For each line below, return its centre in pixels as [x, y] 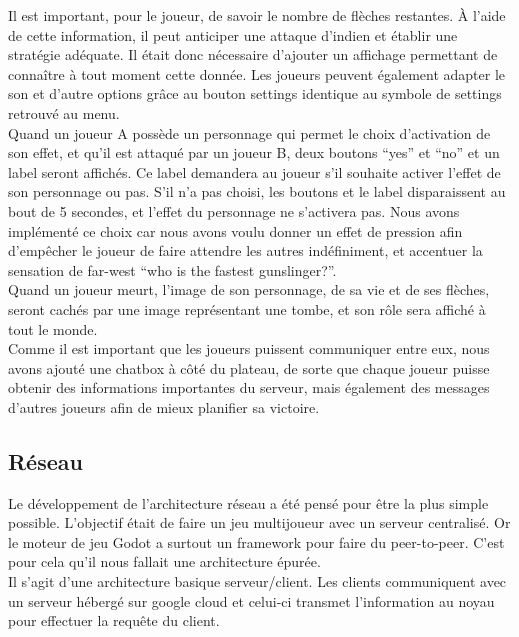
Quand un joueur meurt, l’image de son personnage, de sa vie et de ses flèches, [249, 289]
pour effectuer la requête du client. [114, 620]
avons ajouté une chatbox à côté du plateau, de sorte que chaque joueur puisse [249, 367]
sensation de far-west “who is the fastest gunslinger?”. [172, 269]
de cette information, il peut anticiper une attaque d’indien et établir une [233, 34]
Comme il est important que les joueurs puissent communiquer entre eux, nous [249, 348]
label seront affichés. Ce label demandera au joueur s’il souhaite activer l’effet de [254, 171]
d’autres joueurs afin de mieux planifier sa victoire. [164, 406]
